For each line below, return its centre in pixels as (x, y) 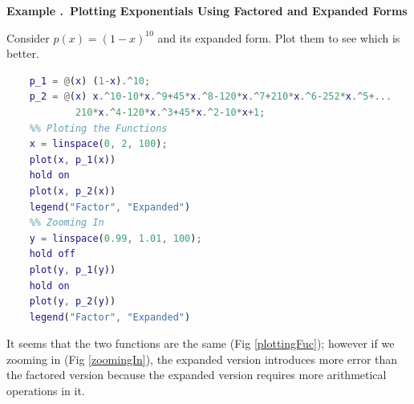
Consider (28, 37)
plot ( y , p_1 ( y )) (73, 269)
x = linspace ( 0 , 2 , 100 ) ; (98, 144)
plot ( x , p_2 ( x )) (73, 191)
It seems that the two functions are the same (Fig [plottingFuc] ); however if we (201, 343)
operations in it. (46, 391)
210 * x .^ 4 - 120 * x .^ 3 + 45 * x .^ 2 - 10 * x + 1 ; (170, 112)
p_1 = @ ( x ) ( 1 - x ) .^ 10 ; (90, 81)
